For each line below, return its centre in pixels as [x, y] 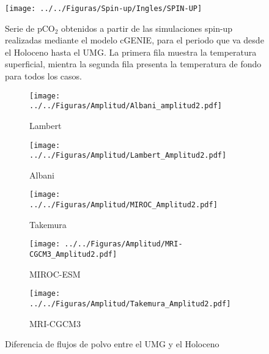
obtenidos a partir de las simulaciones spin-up [147, 28]
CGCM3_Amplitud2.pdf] [73, 254]
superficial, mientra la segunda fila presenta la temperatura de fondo [133, 64]
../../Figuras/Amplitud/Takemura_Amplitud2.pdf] [130, 304]
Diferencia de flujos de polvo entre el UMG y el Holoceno [112, 344]
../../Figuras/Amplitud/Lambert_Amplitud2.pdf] [128, 156]
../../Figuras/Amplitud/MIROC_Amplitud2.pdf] [123, 205]
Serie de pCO [30, 28]
